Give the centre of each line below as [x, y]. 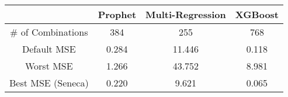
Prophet [117, 14]
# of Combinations [49, 32]
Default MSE [49, 49]
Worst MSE [49, 66]
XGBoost [257, 14]
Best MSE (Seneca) [49, 83]
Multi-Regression [186, 14]
